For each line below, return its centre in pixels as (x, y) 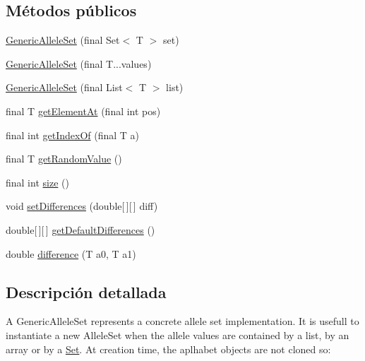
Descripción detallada (86, 291)
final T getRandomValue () (64, 159)
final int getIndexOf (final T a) (73, 135)
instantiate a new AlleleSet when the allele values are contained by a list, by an (178, 335)
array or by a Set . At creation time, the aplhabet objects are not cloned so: (168, 349)
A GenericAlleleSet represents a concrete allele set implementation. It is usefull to (182, 321)
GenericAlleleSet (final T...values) (79, 63)
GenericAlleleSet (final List (64, 87)
